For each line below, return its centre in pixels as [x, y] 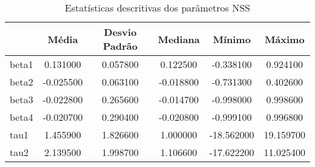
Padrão [120, 46]
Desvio [120, 32]
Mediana [179, 39]
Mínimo [232, 39]
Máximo [284, 39]
